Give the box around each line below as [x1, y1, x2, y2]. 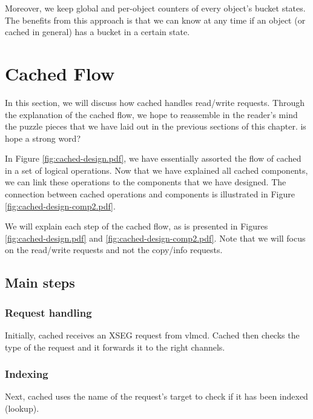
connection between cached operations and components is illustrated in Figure [5, 188, 295, 200]
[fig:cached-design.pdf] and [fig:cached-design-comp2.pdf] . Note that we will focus [5, 231, 306, 244]
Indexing [5, 366, 48, 381]
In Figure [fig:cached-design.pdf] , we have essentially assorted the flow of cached [5, 152, 301, 165]
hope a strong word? [5, 131, 81, 144]
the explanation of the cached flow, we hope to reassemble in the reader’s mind [5, 108, 298, 120]
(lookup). [5, 402, 39, 415]
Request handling [5, 305, 92, 320]
